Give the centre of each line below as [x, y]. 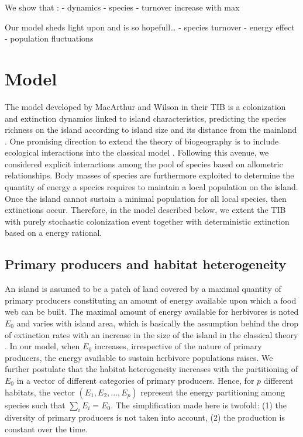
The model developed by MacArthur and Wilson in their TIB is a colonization [145, 106]
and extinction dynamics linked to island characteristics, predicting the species [146, 118]
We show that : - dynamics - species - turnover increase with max [122, 7]
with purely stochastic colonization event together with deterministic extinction [147, 221]
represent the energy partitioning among [213, 392]
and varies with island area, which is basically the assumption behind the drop [157, 323]
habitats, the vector [40, 392]
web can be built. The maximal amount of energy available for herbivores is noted [152, 312]
